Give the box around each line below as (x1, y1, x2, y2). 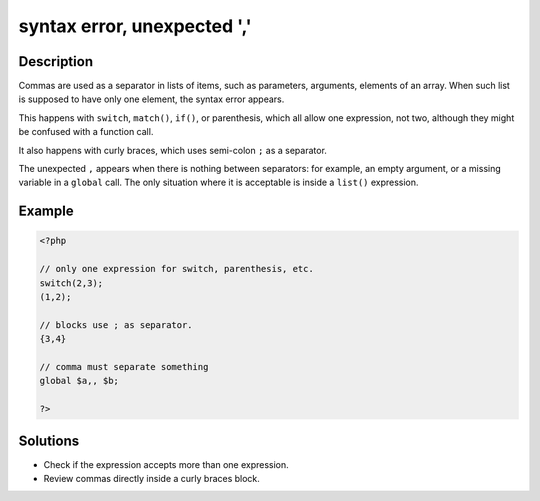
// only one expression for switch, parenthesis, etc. (39, 263, 314, 275)
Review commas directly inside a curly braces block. (43, 472, 260, 484)
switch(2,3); (39, 277, 104, 289)
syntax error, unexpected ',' (18, 15, 252, 37)
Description (18, 53, 94, 70)
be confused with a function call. (18, 126, 154, 138)
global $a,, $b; (39, 375, 120, 387)
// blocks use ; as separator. (39, 319, 194, 330)
